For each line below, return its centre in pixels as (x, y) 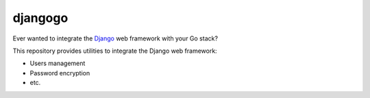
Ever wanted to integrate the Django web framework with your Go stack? (115, 38)
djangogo (40, 18)
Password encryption (60, 73)
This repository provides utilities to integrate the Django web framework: (115, 51)
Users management (58, 63)
